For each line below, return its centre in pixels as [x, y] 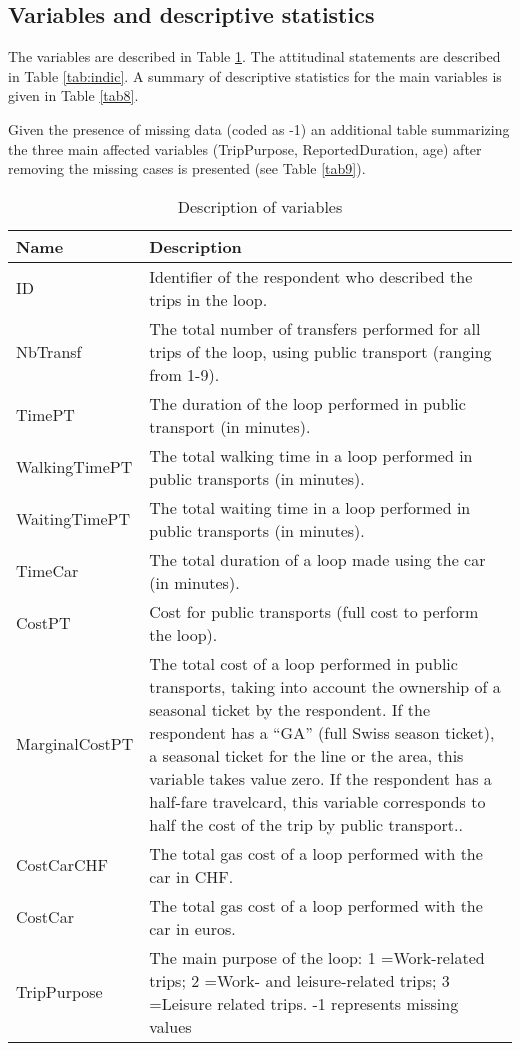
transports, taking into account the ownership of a [325, 686]
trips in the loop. [208, 299]
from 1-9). [184, 374]
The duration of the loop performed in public [307, 403]
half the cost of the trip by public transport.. [306, 824]
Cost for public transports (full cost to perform [314, 611]
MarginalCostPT [75, 744]
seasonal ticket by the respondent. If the [290, 709]
